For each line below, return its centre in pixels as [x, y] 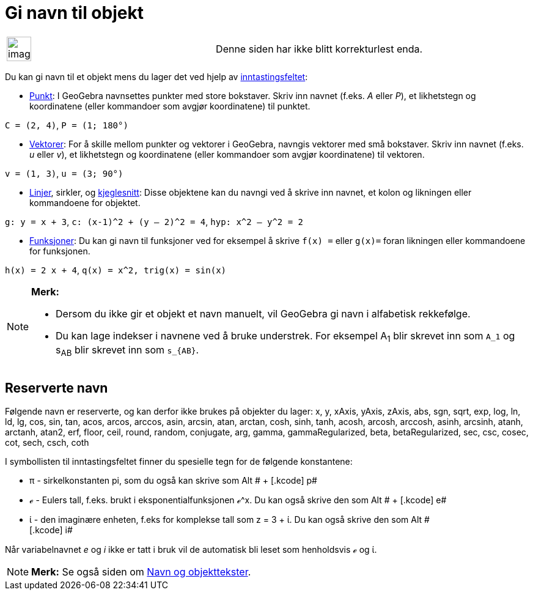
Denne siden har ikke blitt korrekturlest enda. [319, 49]
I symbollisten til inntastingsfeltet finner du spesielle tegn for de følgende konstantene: [179, 461]
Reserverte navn [57, 388]
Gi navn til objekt [74, 13]
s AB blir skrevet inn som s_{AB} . [127, 351]
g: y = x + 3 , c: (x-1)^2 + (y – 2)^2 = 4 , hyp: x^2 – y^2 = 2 [154, 221]
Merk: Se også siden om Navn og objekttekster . [141, 571]
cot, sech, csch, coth [47, 442]
